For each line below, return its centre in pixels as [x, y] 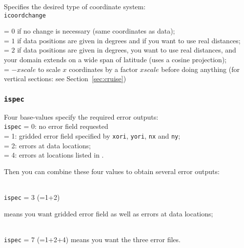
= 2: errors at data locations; [47, 145]
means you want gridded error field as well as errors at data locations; [109, 213]
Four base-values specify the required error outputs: [81, 116]
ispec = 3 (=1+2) [32, 197]
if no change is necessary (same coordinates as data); [96, 31]
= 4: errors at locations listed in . [54, 155]
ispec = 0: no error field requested [56, 126]
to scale [49, 69]
